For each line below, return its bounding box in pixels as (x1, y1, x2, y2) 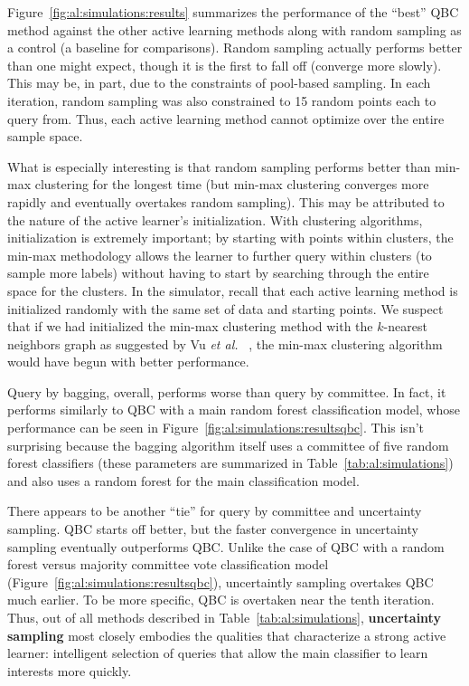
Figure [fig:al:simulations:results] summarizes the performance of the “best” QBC (7, 3, 459, 21)
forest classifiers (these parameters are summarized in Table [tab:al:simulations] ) (7, 453, 454, 472)
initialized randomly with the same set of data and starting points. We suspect (7, 299, 444, 318)
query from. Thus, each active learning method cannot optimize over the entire (7, 109, 445, 128)
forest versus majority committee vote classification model (7, 555, 329, 574)
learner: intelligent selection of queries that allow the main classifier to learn (7, 643, 428, 662)
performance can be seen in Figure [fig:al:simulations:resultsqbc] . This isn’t (7, 418, 424, 437)
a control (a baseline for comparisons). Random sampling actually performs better (7, 38, 463, 57)
